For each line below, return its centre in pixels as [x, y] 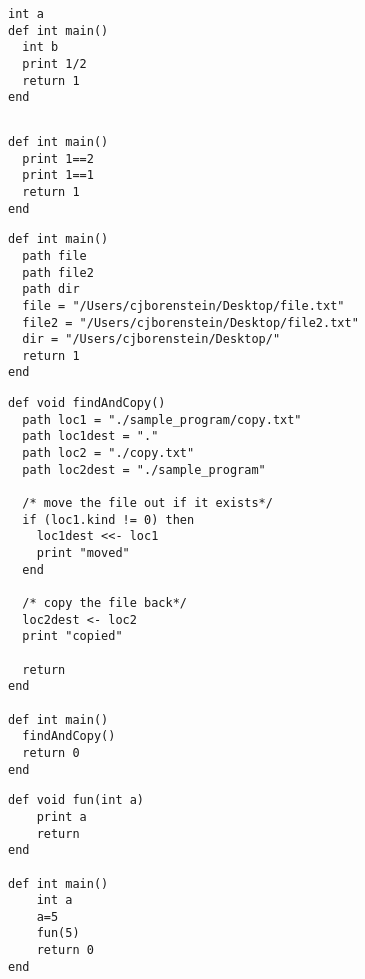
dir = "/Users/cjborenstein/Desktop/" [151, 339]
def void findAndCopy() [87, 403]
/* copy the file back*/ [104, 603]
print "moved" [83, 553]
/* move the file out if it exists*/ [147, 503]
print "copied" [72, 636]
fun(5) [58, 933]
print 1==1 [58, 175]
